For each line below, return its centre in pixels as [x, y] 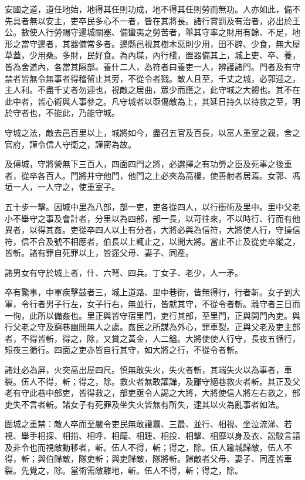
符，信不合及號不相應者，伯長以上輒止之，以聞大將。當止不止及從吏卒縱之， [152, 241]
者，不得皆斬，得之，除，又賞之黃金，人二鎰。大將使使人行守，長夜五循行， [152, 338]
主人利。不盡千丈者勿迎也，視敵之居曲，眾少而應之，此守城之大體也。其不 [148, 90]
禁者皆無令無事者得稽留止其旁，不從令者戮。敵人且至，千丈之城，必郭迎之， [152, 78]
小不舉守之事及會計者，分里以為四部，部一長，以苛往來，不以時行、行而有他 [152, 218]
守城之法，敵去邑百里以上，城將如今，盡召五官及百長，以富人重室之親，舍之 [152, 132]
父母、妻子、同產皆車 [251, 459]
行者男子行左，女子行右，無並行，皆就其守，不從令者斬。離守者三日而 [165, 304]
